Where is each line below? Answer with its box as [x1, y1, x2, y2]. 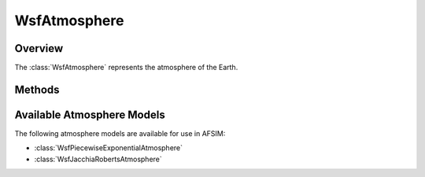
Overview [14, 42, 64, 55]
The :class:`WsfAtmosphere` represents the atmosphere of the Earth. [14, 63, 238, 72]
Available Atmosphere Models [14, 108, 165, 121]
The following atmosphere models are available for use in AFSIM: [14, 128, 226, 138]
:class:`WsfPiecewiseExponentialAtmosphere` [34, 143, 183, 153]
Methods [14, 83, 60, 96]
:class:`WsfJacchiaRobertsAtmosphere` [34, 154, 163, 164]
